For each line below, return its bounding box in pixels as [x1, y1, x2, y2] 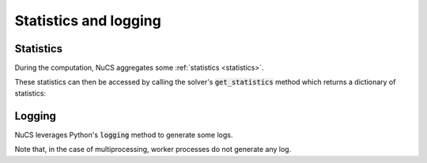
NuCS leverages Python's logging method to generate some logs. [14, 130, 233, 139]
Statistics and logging [14, 12, 161, 29]
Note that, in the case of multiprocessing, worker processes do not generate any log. [14, 145, 292, 154]
